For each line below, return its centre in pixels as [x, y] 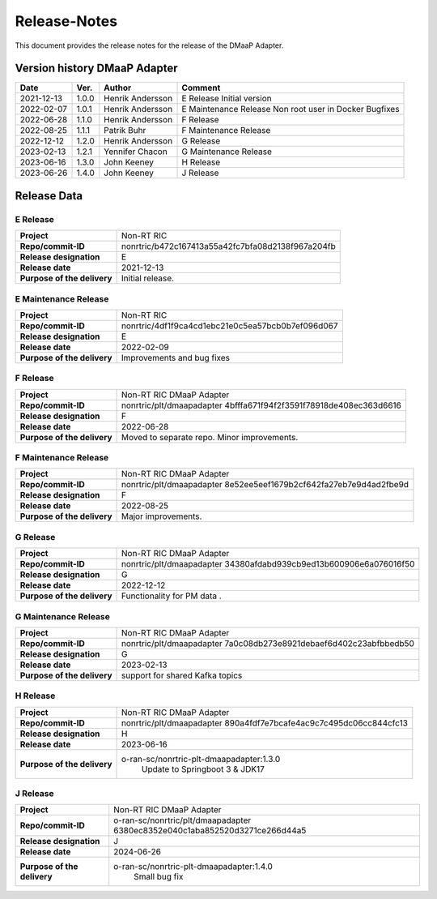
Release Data [49, 196]
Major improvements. [162, 516]
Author [118, 88]
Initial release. [148, 278]
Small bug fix [159, 877]
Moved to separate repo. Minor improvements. [210, 437]
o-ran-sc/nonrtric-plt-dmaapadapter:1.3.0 [201, 759]
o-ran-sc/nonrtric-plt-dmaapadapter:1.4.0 [193, 867]
